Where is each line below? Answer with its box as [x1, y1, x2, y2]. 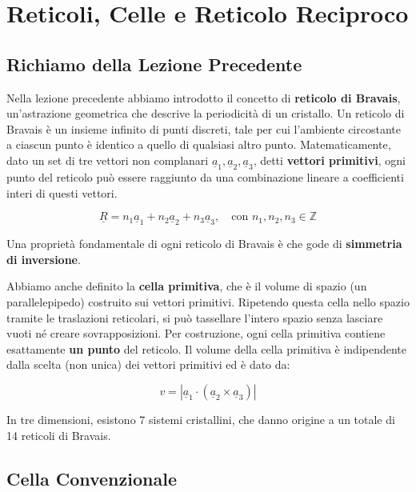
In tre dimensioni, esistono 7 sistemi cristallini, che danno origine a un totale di [6, 410, 395, 427]
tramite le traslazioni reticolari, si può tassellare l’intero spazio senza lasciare [6, 309, 383, 326]
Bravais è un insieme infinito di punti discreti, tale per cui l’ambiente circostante [6, 120, 401, 137]
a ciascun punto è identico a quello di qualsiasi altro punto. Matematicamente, [6, 136, 391, 153]
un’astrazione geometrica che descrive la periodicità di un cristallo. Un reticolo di [6, 105, 405, 122]
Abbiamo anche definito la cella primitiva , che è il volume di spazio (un [6, 278, 367, 294]
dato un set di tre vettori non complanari [6, 151, 209, 168]
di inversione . [6, 250, 81, 267]
